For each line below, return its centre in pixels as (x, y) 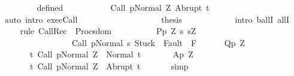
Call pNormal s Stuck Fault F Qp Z (158, 42)
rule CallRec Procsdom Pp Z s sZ (108, 31)
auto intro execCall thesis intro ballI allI (147, 19)
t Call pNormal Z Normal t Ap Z (111, 54)
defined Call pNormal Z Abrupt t (123, 7)
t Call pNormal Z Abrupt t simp (109, 66)
